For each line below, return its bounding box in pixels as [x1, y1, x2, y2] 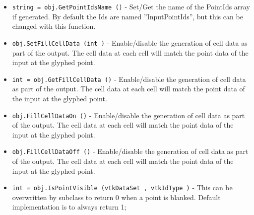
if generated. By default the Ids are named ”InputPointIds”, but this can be [12, 11, 243, 21]
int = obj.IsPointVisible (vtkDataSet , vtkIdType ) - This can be [12, 182, 233, 193]
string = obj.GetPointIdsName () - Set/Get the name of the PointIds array [12, 1, 250, 11]
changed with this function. [12, 21, 96, 31]
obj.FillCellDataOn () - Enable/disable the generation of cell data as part [12, 110, 245, 120]
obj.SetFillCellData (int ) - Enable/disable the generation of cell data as [12, 37, 248, 48]
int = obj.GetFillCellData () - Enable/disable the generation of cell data [12, 73, 246, 84]
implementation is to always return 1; [12, 202, 127, 212]
